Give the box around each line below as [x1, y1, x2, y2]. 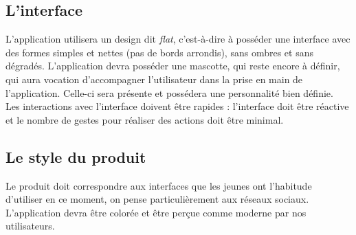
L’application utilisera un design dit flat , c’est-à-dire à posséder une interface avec [5, 32, 351, 46]
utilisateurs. [5, 219, 55, 233]
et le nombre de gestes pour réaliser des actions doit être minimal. [5, 112, 284, 126]
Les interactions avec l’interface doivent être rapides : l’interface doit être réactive [5, 99, 349, 113]
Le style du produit [5, 146, 146, 167]
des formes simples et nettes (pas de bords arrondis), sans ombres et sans [5, 45, 313, 59]
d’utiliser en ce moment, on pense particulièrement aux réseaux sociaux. [5, 192, 309, 206]
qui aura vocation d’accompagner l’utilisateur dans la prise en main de [5, 71, 303, 86]
